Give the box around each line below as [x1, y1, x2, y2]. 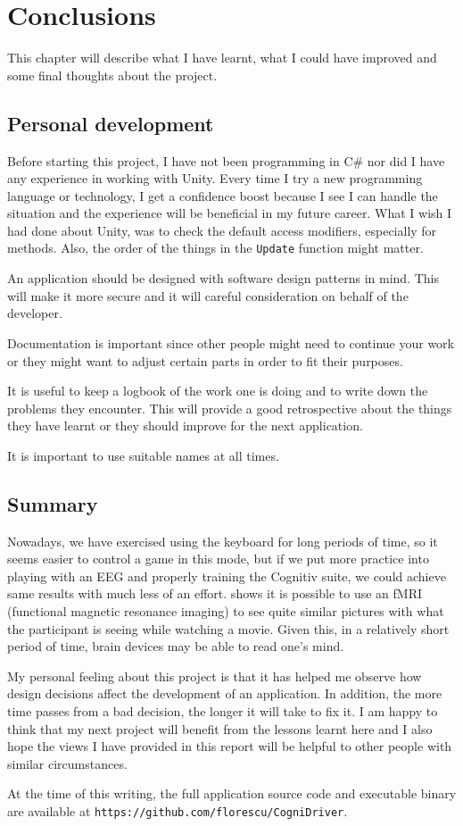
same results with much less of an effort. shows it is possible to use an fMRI [7, 584, 422, 603]
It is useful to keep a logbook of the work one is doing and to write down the [7, 381, 428, 400]
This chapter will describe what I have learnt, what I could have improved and [7, 48, 437, 67]
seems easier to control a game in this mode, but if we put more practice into [7, 549, 429, 568]
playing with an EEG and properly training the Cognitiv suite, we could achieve [7, 566, 446, 585]
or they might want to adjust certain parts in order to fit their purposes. [7, 351, 403, 370]
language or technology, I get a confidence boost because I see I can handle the [7, 186, 438, 204]
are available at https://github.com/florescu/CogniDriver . [7, 802, 348, 820]
